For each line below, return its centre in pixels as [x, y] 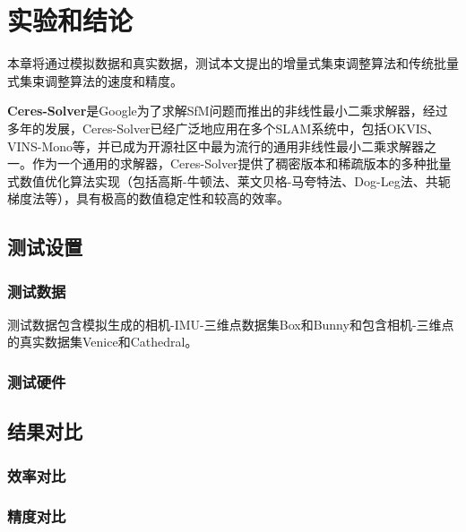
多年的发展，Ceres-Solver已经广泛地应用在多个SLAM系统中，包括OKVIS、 [224, 128]
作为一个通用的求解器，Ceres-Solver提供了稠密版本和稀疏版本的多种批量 [242, 163]
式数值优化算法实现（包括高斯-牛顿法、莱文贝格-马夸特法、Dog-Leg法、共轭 [229, 180]
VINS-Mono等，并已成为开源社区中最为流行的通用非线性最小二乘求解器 [216, 146]
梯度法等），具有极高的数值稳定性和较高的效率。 [148, 198]
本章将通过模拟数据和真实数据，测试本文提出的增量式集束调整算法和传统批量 [233, 63]
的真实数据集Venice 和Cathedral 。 [103, 342]
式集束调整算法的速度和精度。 [95, 80]
